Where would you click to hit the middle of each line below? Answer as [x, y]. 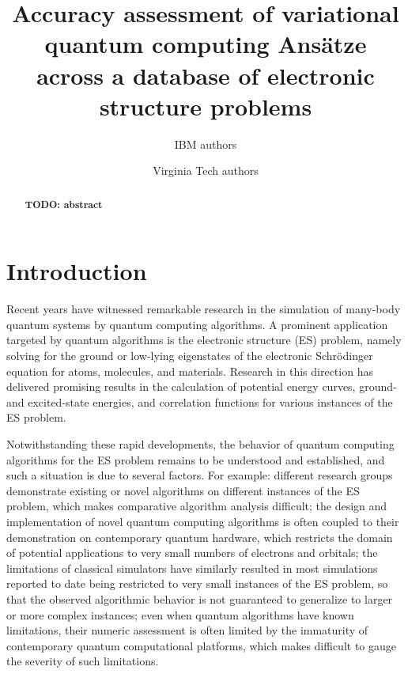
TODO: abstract [64, 204]
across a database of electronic [206, 75]
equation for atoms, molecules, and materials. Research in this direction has [190, 371]
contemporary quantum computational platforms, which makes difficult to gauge [202, 645]
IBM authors [206, 144]
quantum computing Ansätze [206, 44]
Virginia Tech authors [206, 170]
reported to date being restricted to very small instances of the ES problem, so [197, 583]
